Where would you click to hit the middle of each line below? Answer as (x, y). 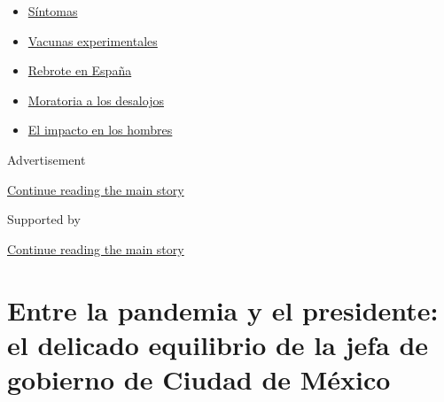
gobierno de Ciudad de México (199, 379)
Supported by (44, 219)
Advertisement (47, 159)
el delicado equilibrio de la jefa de (218, 344)
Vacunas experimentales (93, 40)
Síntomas (53, 11)
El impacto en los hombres (100, 130)
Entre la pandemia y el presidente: (223, 309)
